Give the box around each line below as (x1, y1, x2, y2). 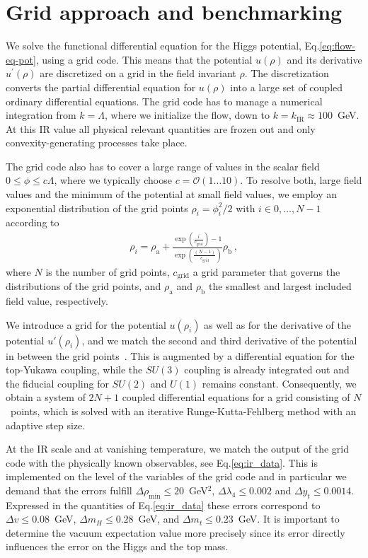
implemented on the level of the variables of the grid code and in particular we (6, 469, 347, 484)
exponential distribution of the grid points (6, 200, 188, 215)
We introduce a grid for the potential (6, 317, 166, 332)
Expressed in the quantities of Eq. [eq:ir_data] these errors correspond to (6, 497, 321, 512)
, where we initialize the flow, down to (105, 107, 270, 122)
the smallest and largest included (208, 279, 352, 293)
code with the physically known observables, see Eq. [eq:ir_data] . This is (6, 455, 318, 470)
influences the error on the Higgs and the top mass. (6, 539, 229, 554)
